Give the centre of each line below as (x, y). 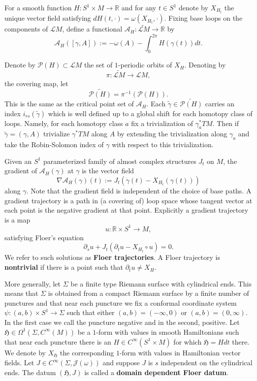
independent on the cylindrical (207, 363)
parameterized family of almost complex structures (120, 161)
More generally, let (33, 283)
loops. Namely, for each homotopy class (64, 123)
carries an (220, 104)
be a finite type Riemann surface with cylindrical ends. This (161, 283)
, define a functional (92, 29)
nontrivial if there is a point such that (64, 267)
